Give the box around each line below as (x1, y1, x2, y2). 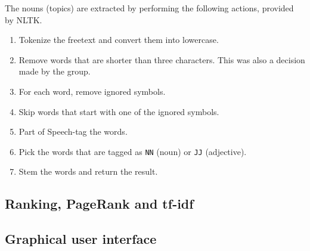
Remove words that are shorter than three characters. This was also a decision (18, 53, 305, 66)
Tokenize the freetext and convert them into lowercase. (18, 33, 219, 46)
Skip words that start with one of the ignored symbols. (18, 105, 219, 117)
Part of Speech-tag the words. (18, 125, 128, 138)
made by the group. (18, 65, 91, 78)
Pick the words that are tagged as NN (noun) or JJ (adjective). (18, 145, 247, 157)
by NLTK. (5, 13, 42, 26)
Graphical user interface (5, 230, 157, 248)
